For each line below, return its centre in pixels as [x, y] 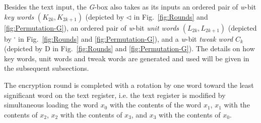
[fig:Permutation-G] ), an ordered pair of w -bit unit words [92, 27]
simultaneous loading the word [51, 105]
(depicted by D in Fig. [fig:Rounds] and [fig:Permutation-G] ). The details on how [129, 48]
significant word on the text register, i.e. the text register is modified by [115, 95]
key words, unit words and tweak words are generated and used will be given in [127, 58]
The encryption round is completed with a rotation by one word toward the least [129, 85]
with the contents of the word [155, 105]
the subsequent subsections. [47, 68]
